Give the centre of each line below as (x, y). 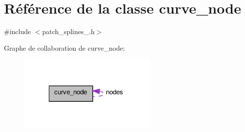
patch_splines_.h (68, 31)
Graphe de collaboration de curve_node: (64, 47)
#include (18, 31)
